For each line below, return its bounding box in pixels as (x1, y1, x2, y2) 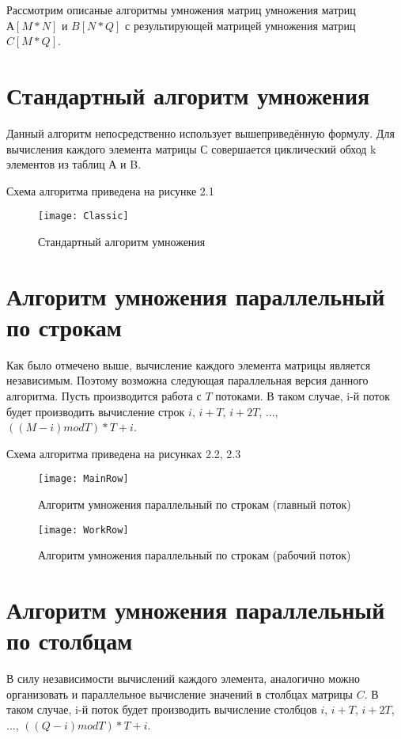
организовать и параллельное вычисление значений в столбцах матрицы (6, 685, 354, 702)
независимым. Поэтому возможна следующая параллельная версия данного (6, 372, 369, 388)
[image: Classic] (38, 210, 129, 222)
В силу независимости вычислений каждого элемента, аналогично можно (6, 670, 360, 687)
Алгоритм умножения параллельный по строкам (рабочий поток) (38, 547, 351, 563)
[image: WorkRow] (38, 524, 129, 536)
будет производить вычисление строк (6, 403, 185, 419)
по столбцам (6, 624, 133, 657)
